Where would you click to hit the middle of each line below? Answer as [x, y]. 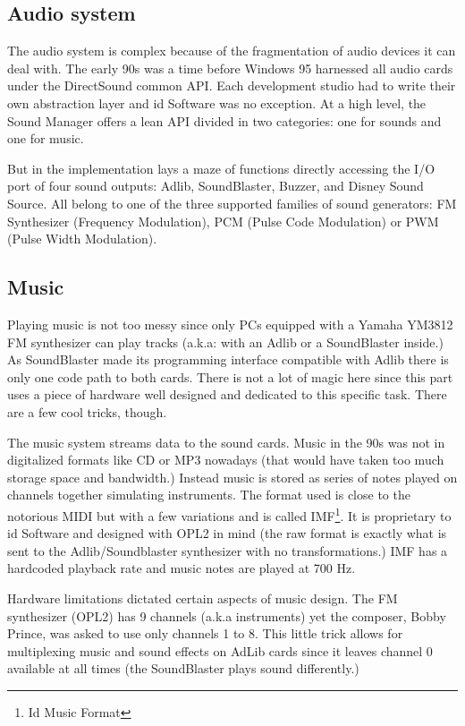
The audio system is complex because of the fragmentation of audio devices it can [232, 51]
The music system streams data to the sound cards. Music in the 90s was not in [226, 442]
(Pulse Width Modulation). [82, 239]
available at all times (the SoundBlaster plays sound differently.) [183, 668]
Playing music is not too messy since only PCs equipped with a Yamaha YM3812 [230, 324]
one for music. [46, 138]
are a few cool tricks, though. [87, 411]
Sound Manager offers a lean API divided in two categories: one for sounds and [224, 120]
